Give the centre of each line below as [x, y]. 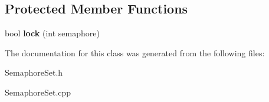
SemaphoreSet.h [34, 72]
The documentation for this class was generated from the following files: [135, 52]
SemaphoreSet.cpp [38, 92]
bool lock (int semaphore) [52, 33]
